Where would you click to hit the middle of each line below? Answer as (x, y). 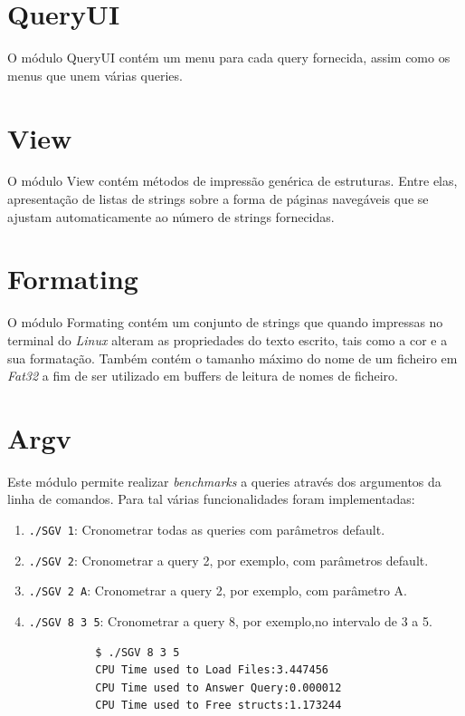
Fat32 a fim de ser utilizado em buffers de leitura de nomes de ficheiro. (203, 376)
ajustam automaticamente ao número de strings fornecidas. (171, 216)
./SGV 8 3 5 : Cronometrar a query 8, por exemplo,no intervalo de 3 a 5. (230, 621)
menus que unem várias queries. (95, 75)
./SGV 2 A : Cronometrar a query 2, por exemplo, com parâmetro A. (218, 590)
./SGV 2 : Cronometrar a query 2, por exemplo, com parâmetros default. (228, 560)
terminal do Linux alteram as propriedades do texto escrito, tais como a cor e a (228, 339)
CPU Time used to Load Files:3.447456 (212, 670)
